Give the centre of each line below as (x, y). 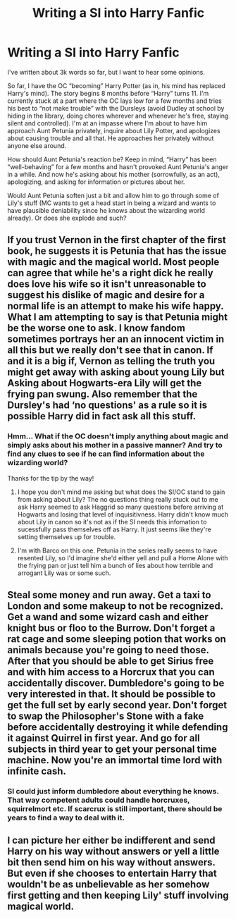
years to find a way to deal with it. (66, 818)
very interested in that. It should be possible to (112, 695)
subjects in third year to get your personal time (112, 750)
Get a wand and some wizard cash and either (108, 617)
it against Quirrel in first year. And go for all (104, 738)
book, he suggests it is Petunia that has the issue (117, 251)
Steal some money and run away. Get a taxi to (109, 595)
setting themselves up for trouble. (67, 536)
